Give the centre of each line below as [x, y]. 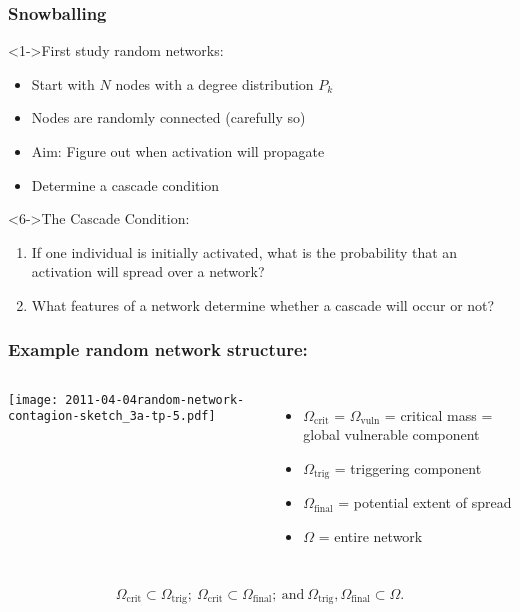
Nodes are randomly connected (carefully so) [168, 117]
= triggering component [408, 467]
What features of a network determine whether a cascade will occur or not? [263, 304]
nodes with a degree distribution [214, 83]
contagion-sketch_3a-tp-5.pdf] [112, 416]
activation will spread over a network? [148, 271]
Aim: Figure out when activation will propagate [178, 151]
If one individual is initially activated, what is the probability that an [244, 251]
